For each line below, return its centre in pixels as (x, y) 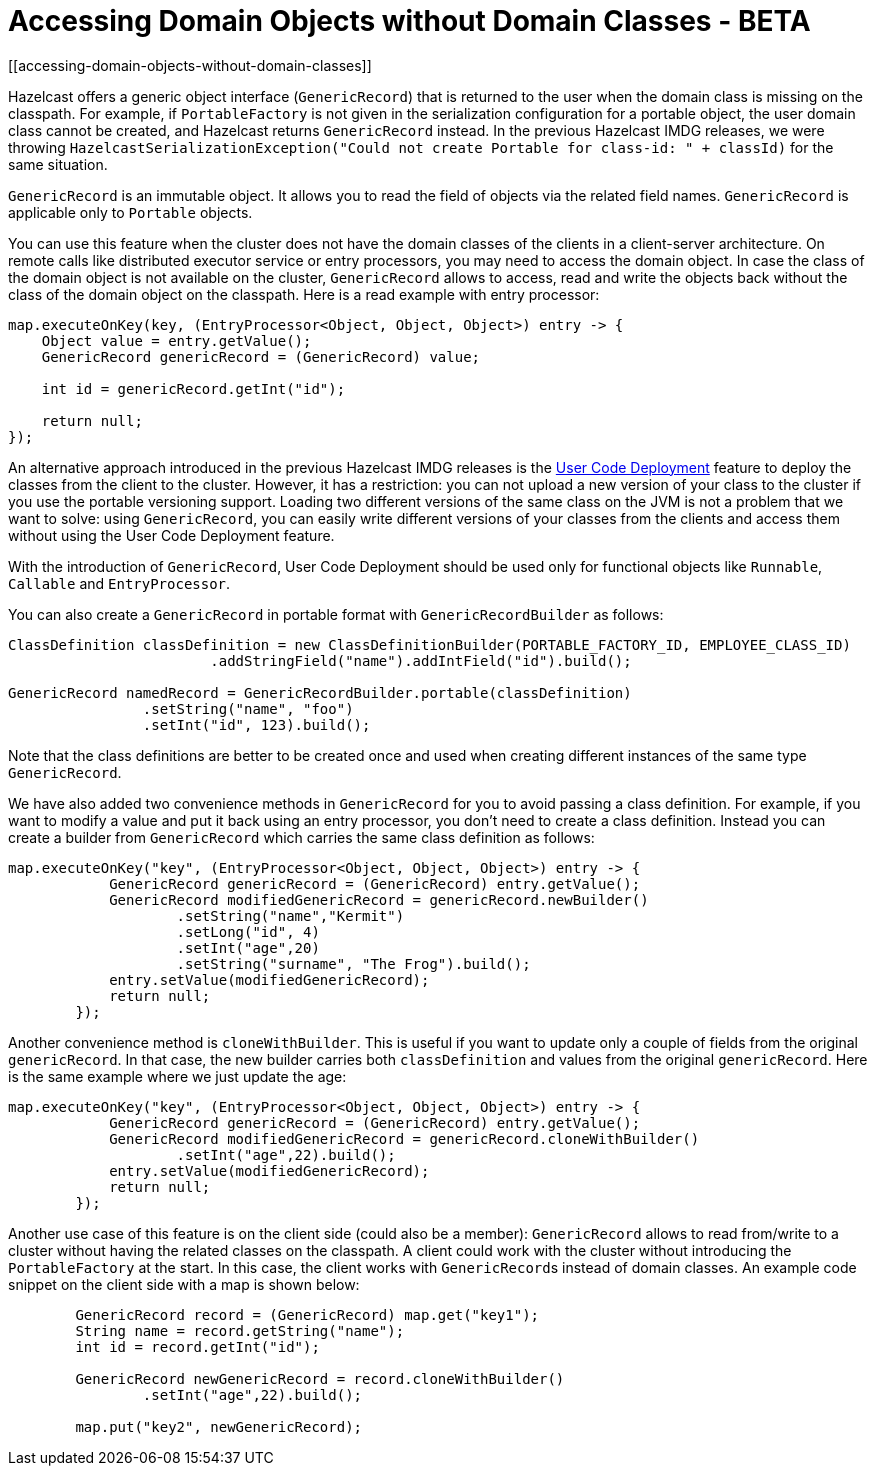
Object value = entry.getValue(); (176, 340)
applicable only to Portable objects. (130, 212)
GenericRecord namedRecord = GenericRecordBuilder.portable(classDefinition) (320, 692)
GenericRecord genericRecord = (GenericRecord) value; (261, 356)
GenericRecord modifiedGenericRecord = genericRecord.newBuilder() (379, 899)
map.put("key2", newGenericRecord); (219, 1426)
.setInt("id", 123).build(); (256, 724)
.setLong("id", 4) (248, 931)
